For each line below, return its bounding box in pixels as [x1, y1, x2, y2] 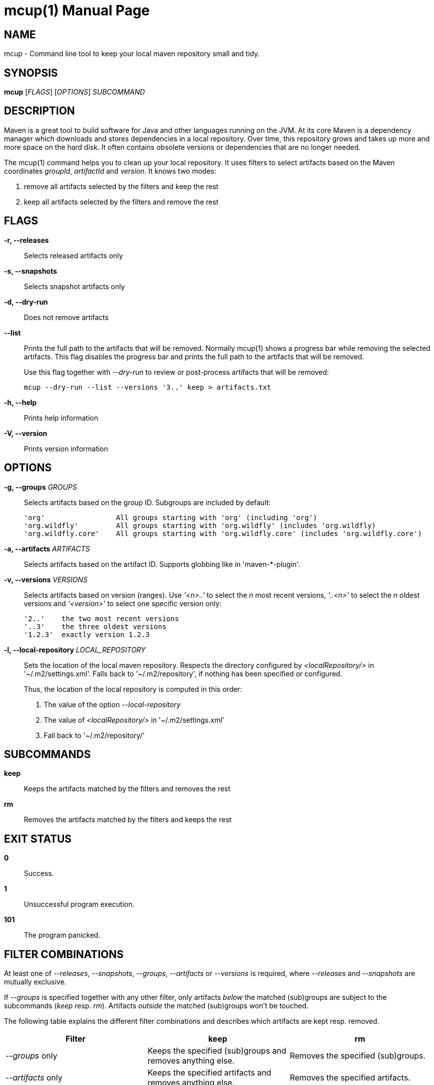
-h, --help [4, 398, 37, 407]
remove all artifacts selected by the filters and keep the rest [24, 182, 219, 191]
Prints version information [24, 444, 108, 453]
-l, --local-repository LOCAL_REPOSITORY [4, 645, 146, 654]
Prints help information [24, 413, 98, 422]
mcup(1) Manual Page [4, 2, 150, 19]
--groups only [5, 1051, 58, 1061]
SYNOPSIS [4, 66, 58, 79]
